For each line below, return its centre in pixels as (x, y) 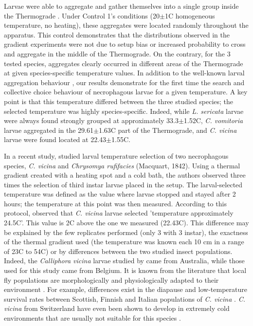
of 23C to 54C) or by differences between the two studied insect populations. (118, 251)
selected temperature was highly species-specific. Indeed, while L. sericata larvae (124, 111)
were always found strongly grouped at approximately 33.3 (91, 120)
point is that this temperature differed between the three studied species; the (119, 101)
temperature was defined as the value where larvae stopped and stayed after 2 (120, 194)
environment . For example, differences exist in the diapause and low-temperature (126, 289)
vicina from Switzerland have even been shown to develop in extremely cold (117, 308)
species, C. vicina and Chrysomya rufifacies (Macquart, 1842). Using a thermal (122, 165)
